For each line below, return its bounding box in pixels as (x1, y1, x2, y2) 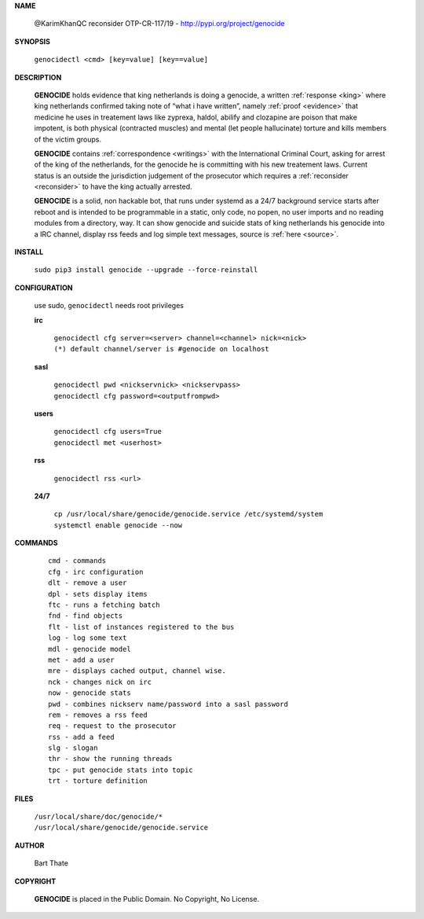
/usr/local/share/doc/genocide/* (34, 812, 163, 822)
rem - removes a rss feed (48, 710, 148, 719)
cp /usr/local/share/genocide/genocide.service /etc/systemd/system (53, 509, 323, 519)
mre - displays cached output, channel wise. (48, 667, 227, 675)
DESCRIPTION (14, 72, 62, 82)
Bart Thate (34, 858, 68, 868)
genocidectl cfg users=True (53, 427, 163, 436)
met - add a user (48, 655, 115, 664)
